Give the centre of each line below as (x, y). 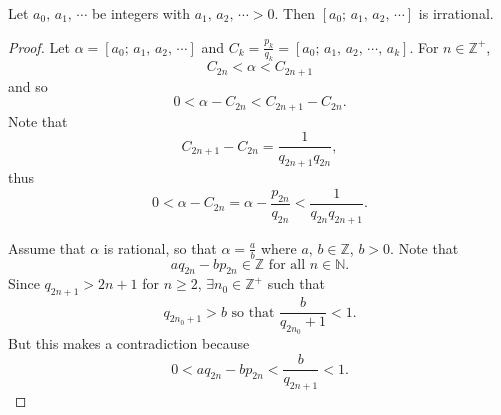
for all (287, 264)
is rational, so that (160, 247)
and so (28, 85)
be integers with (141, 13)
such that (296, 283)
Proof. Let (39, 46)
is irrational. (456, 13)
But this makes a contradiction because (129, 343)
